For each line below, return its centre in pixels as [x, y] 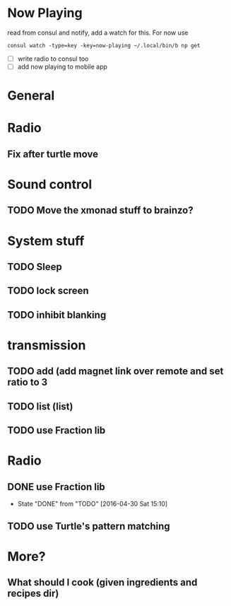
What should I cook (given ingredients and [102, 582]
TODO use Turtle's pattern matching [89, 526]
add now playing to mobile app [63, 66]
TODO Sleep [35, 267]
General [31, 96]
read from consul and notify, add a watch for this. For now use [98, 33]
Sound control [50, 185]
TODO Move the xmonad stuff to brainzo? [100, 210]
